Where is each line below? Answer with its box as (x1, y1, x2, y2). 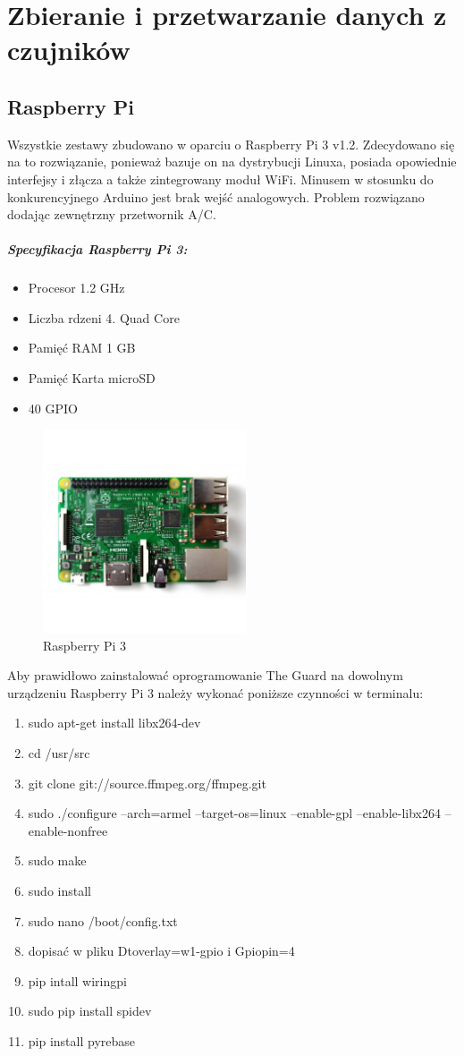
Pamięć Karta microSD (28, 369, 156, 387)
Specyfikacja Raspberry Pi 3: (7, 240, 188, 259)
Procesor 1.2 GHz (28, 278, 125, 297)
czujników (7, 31, 131, 68)
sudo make (28, 851, 87, 870)
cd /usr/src (28, 744, 90, 762)
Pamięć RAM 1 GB (28, 338, 136, 357)
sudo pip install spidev (28, 1001, 152, 1020)
